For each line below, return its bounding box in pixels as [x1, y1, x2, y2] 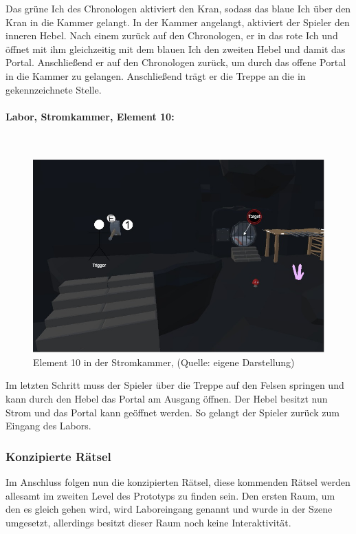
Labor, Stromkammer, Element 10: [5, 109, 175, 123]
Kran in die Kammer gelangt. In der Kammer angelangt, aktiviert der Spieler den [5, 14, 350, 29]
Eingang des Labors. [5, 418, 91, 433]
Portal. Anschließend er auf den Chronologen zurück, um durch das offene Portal [5, 55, 346, 70]
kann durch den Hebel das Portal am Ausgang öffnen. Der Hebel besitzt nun [5, 392, 328, 406]
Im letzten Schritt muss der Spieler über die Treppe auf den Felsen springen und [5, 378, 344, 392]
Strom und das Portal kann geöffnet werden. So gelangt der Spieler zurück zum [5, 405, 340, 419]
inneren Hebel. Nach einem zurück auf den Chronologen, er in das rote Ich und [5, 28, 338, 43]
